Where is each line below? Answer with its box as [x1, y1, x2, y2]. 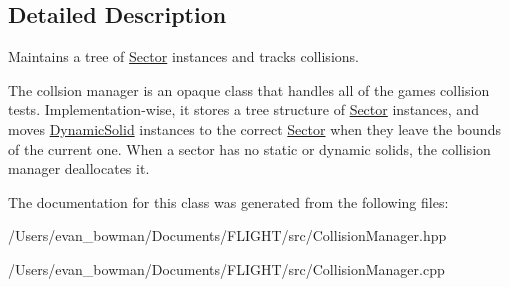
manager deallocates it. [8, 158, 150, 179]
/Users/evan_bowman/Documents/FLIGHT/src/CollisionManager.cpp [8, 258, 445, 279]
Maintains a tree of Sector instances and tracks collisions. [8, 46, 359, 67]
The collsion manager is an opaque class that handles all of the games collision [8, 79, 490, 100]
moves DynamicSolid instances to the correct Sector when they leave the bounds [8, 118, 501, 139]
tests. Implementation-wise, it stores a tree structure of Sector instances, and [8, 99, 479, 120]
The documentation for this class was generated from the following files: [8, 191, 449, 212]
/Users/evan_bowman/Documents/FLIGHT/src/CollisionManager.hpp [8, 225, 447, 246]
